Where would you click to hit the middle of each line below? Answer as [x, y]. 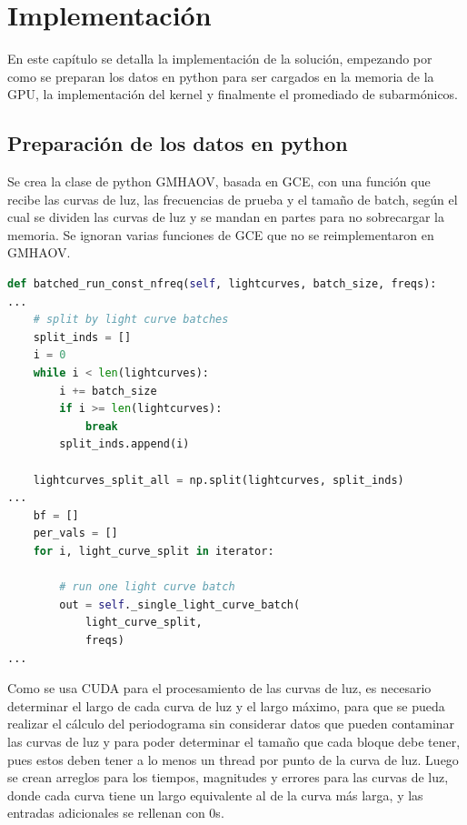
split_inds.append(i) [124, 444]
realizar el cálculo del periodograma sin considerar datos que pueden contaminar [231, 724]
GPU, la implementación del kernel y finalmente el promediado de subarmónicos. [233, 94]
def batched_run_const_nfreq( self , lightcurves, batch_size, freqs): [222, 284]
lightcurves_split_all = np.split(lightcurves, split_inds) [219, 480]
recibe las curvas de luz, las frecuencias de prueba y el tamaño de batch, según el [233, 199]
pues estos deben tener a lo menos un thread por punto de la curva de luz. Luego [233, 759]
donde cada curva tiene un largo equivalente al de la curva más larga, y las [215, 795]
